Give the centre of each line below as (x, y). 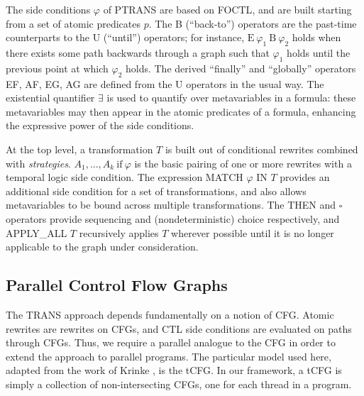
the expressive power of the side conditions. (100, 125)
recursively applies (119, 232)
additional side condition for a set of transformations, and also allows (156, 191)
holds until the (319, 52)
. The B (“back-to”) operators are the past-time (253, 23)
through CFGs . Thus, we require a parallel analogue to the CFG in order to (171, 342)
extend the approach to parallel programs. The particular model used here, (169, 356)
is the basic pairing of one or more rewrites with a (243, 163)
